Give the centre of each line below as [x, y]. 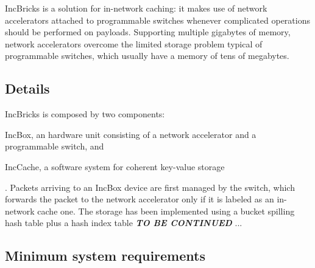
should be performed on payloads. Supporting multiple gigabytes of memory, [148, 32]
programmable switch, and [55, 146]
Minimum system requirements [105, 256]
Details [27, 88]
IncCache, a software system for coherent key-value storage [115, 166]
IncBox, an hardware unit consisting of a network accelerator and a [131, 134]
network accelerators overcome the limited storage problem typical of [134, 43]
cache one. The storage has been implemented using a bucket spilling [166, 211]
